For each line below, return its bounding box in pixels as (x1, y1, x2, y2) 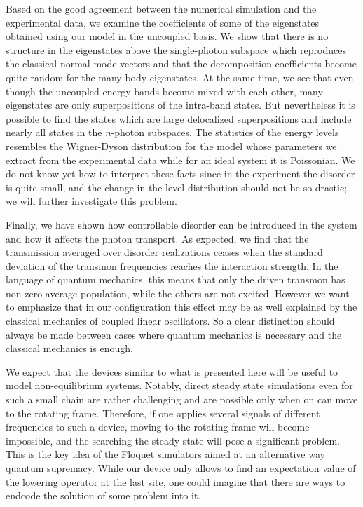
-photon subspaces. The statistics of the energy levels (111, 125, 339, 140)
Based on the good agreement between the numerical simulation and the (6, 1, 317, 15)
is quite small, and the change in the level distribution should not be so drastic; (6, 180, 348, 194)
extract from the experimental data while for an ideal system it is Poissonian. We (6, 152, 355, 167)
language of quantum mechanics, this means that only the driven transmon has (6, 272, 345, 287)
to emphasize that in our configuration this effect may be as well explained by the (6, 299, 357, 314)
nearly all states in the (6, 125, 102, 140)
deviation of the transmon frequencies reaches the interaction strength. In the (6, 258, 338, 273)
